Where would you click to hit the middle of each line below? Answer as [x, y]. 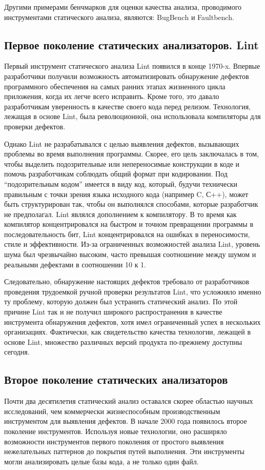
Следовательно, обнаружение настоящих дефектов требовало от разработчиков [127, 281]
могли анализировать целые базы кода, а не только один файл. [101, 461]
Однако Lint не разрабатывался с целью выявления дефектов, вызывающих [122, 143]
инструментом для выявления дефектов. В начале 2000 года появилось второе [126, 421]
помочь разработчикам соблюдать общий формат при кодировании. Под [116, 174]
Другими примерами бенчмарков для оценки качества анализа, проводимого [123, 7]
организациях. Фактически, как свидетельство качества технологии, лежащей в [128, 332]
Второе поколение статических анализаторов [116, 379]
